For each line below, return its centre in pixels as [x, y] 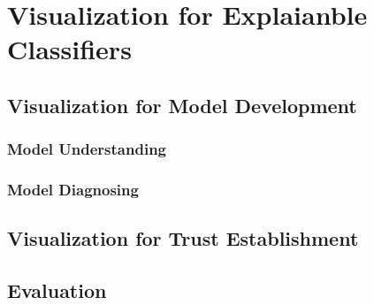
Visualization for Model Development [182, 105]
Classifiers [69, 49]
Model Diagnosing [73, 190]
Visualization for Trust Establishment [183, 238]
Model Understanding [87, 149]
